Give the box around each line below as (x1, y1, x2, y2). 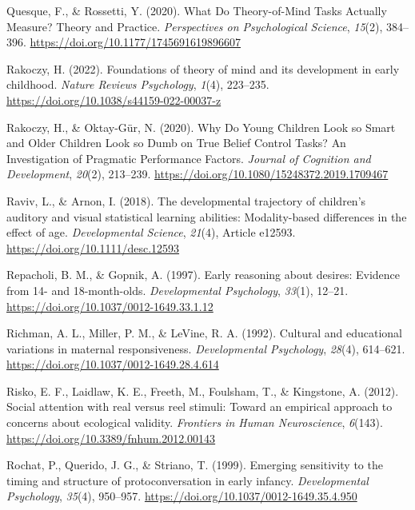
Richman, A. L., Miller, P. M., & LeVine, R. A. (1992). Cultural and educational (6, 325, 402, 341)
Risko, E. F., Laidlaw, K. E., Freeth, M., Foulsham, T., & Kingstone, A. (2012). (6, 382, 399, 399)
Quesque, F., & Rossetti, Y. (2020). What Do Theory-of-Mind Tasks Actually (6, 2, 387, 18)
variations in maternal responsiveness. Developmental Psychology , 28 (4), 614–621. (6, 340, 405, 357)
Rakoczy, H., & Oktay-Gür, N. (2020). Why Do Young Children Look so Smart (6, 118, 396, 135)
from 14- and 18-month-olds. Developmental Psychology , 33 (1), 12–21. (6, 281, 349, 298)
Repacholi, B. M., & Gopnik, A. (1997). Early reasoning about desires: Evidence (6, 266, 401, 283)
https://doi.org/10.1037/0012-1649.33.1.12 (6, 297, 213, 314)
